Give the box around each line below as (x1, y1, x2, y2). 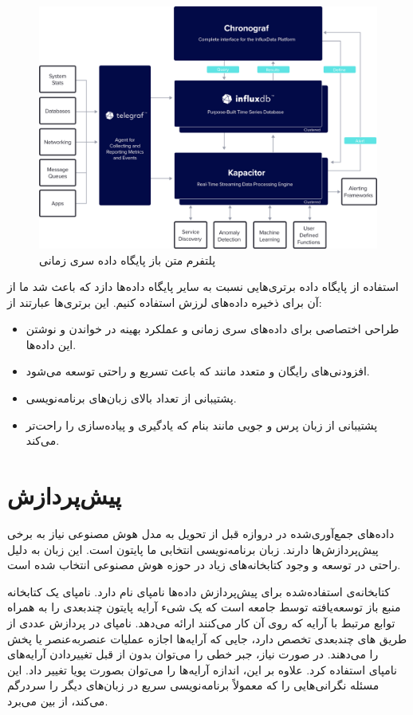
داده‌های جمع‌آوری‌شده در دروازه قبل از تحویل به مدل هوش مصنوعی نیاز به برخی (7, 524, 395, 541)
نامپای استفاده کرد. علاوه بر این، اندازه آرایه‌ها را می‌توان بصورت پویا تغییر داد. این (7, 661, 397, 678)
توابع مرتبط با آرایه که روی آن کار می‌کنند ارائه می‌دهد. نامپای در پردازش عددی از (7, 614, 395, 631)
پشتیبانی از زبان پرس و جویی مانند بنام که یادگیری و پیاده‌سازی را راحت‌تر (26, 416, 378, 433)
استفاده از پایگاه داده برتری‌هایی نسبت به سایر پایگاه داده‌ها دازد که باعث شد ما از (7, 278, 399, 295)
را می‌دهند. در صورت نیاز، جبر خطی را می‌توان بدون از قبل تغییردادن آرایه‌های (7, 646, 379, 662)
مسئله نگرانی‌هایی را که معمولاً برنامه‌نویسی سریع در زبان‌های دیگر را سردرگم (7, 677, 380, 693)
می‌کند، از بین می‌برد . (7, 692, 108, 709)
